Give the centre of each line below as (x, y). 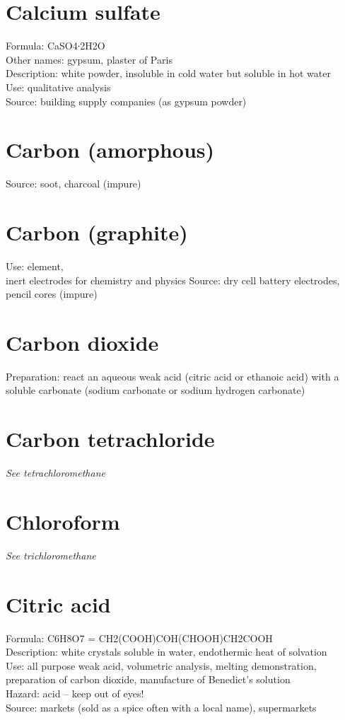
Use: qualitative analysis (58, 87)
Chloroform (63, 521)
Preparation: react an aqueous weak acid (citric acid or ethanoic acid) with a (172, 376)
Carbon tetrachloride (110, 439)
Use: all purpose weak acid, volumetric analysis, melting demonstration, (161, 665)
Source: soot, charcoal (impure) (74, 184)
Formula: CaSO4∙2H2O (55, 46)
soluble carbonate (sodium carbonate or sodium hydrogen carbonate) (156, 390)
